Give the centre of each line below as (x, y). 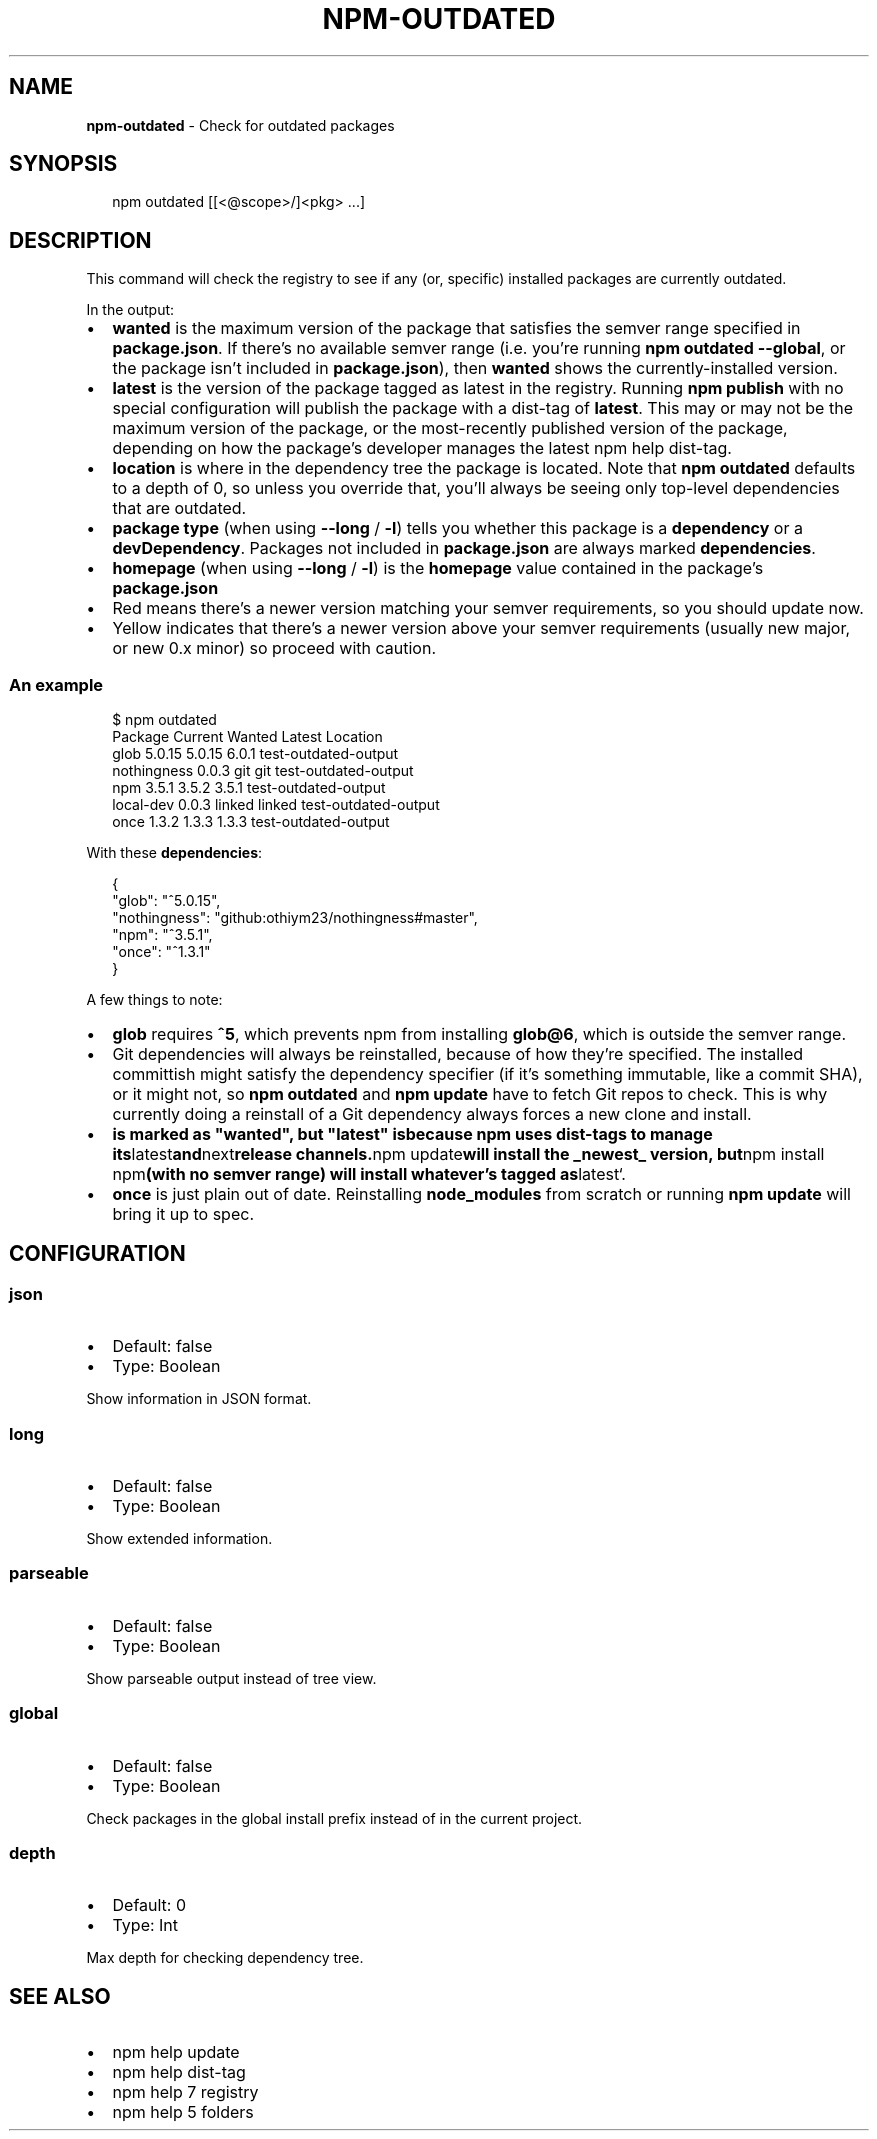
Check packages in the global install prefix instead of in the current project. (334, 1818)
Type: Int (145, 1925)
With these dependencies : (174, 853)
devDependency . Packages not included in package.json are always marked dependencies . (464, 548)
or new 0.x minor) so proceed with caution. (274, 648)
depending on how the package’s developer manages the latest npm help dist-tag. (422, 448)
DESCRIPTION (80, 240)
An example (56, 684)
